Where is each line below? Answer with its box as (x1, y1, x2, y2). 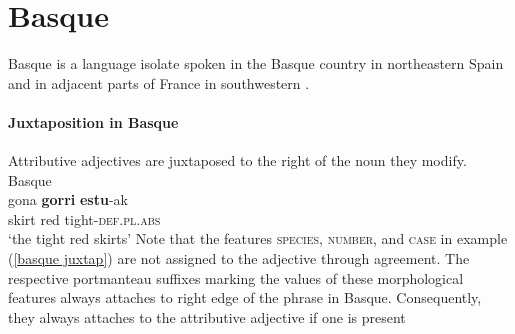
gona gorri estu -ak (8, 189, 128, 210)
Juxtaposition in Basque (8, 111, 179, 132)
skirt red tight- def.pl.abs (8, 208, 161, 229)
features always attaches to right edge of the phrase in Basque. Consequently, (8, 287, 482, 308)
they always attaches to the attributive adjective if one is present (8, 306, 406, 327)
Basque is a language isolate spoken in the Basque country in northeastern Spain (8, 53, 504, 74)
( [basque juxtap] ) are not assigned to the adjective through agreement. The (8, 248, 470, 269)
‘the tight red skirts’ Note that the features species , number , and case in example (8, 228, 508, 249)
